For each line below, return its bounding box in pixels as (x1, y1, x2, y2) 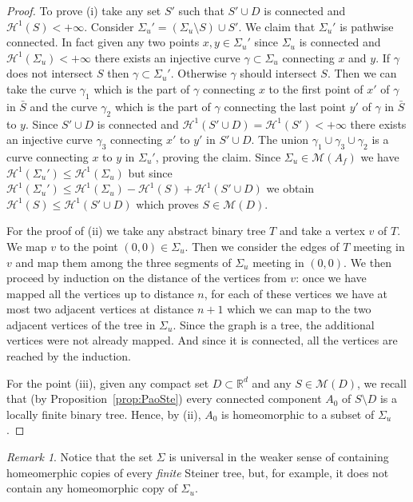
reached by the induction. (6, 348, 132, 365)
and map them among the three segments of (15, 253, 232, 270)
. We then (344, 253, 391, 270)
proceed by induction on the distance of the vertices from (6, 269, 287, 286)
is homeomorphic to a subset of (221, 405, 375, 422)
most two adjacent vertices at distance (6, 301, 194, 317)
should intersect (240, 65, 317, 82)
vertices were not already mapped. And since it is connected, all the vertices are (6, 332, 398, 349)
